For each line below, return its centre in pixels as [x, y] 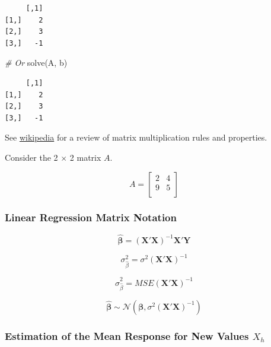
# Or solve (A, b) [36, 63]
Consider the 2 [31, 157]
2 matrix [85, 157]
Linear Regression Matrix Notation [91, 217]
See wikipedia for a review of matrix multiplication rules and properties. [136, 137]
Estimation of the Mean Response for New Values [127, 335]
